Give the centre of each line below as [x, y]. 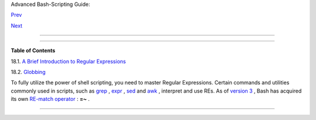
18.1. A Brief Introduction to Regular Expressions [68, 61]
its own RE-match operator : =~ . [50, 99]
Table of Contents [33, 51]
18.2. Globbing [28, 72]
